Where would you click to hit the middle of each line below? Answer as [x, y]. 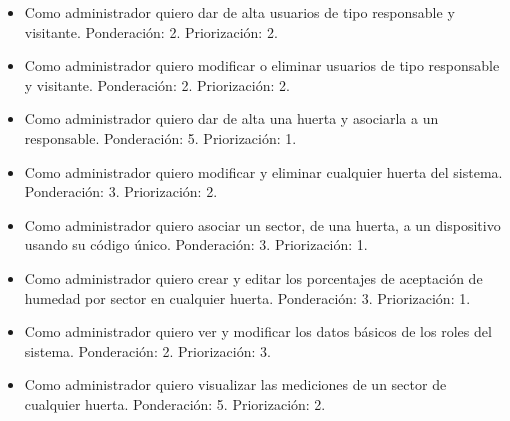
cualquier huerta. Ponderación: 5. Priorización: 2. [175, 403]
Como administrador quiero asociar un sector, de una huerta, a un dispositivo [262, 224]
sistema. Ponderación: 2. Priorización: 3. [147, 350]
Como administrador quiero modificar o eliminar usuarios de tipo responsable [262, 65]
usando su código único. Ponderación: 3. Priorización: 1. [196, 244]
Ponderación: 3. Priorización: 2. [121, 191]
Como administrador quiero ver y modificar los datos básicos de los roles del [258, 331]
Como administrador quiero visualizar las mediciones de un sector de [235, 384]
